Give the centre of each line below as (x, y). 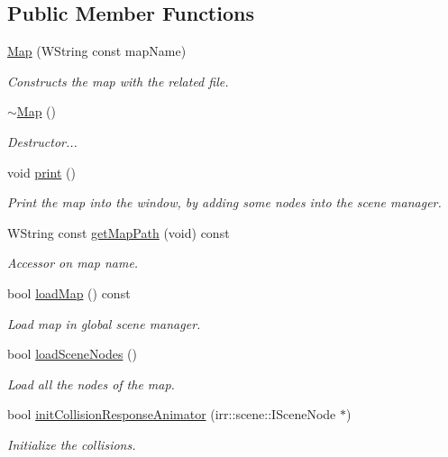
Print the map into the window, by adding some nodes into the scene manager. (224, 202)
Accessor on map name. (73, 263)
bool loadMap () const (69, 292)
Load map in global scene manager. (104, 323)
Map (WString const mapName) (97, 51)
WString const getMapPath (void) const (119, 232)
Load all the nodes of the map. (91, 384)
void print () (41, 172)
